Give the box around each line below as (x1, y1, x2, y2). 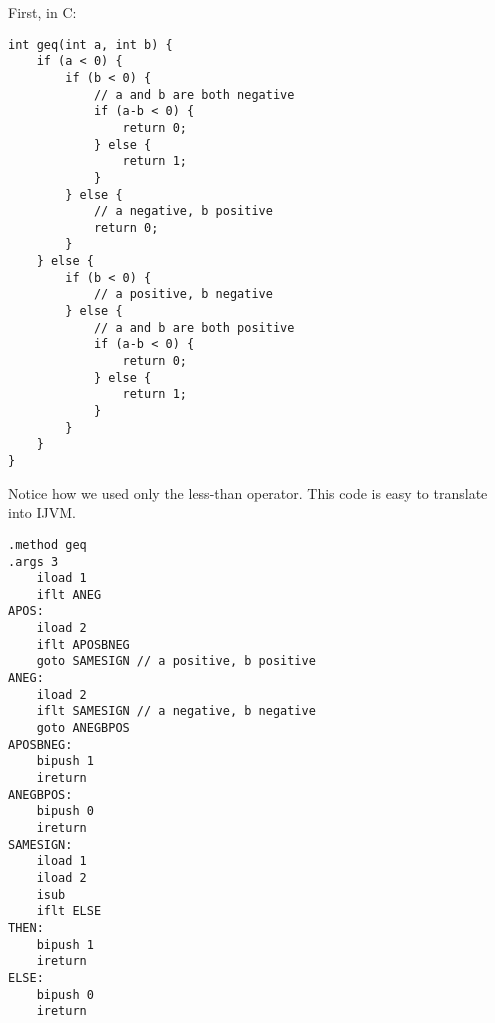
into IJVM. (8, 502, 76, 523)
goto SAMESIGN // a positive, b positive (36, 654, 316, 669)
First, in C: (8, 2, 77, 22)
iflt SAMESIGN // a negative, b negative (36, 704, 316, 719)
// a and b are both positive (93, 320, 295, 335)
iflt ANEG (36, 587, 102, 602)
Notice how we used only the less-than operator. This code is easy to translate (8, 482, 488, 503)
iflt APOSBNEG (36, 637, 130, 652)
